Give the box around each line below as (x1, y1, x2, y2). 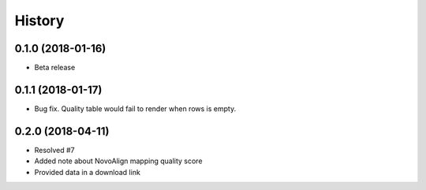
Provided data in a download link (34, 167, 141, 177)
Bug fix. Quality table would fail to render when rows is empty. (34, 103, 237, 114)
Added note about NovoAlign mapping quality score (34, 156, 203, 166)
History (14, 12, 65, 29)
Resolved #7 (34, 145, 75, 155)
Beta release (34, 63, 76, 73)
